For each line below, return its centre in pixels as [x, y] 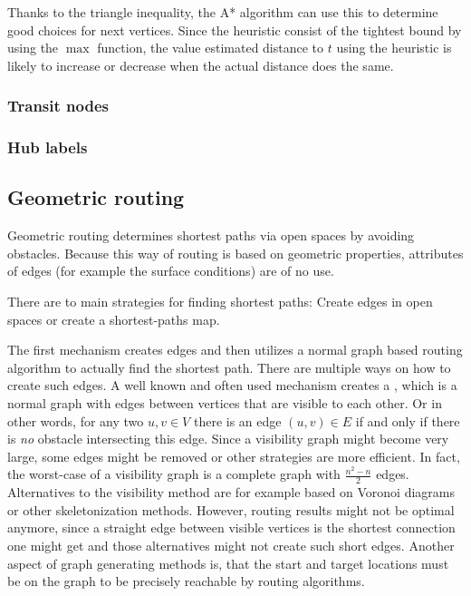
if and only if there [408, 420]
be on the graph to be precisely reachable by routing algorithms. [186, 581]
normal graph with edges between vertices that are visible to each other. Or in [225, 403]
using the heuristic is [394, 48]
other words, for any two [76, 420]
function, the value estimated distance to [211, 48]
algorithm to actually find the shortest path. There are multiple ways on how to [229, 367]
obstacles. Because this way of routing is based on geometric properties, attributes [235, 253]
